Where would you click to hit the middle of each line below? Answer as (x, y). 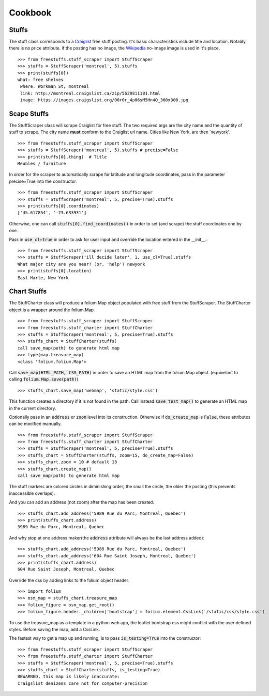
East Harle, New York (43, 278)
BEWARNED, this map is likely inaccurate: (69, 677)
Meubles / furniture (42, 164)
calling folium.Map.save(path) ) (44, 379)
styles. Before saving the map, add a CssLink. (54, 630)
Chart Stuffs (28, 292)
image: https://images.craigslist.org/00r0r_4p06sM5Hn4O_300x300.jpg (104, 100)
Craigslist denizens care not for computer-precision (82, 683)
